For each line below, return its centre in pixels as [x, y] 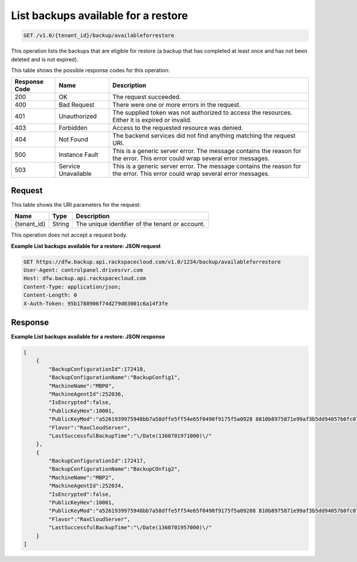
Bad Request [76, 105]
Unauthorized [78, 116]
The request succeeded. [147, 97]
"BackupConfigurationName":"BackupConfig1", [115, 378]
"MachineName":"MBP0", [82, 386]
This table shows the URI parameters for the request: [76, 204]
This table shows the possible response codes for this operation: [90, 70]
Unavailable [75, 174]
